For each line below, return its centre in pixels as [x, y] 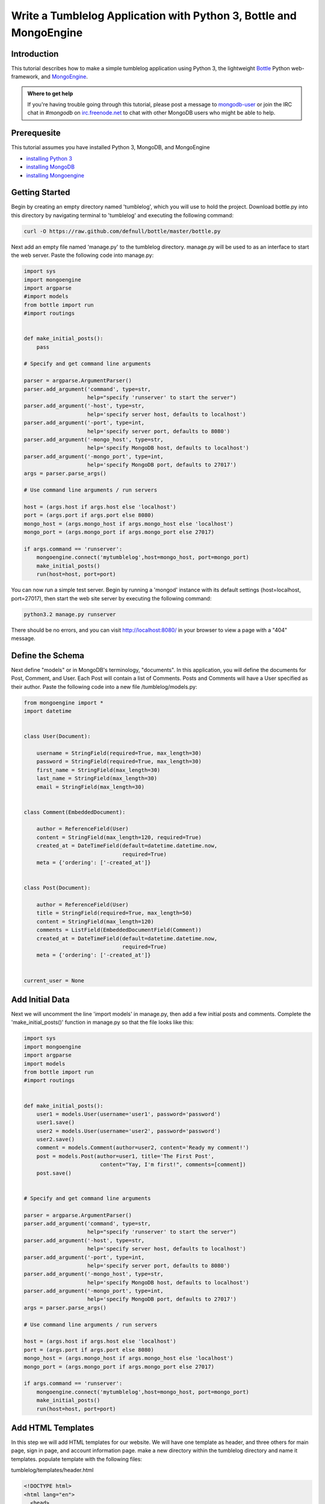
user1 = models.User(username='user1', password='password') [128, 1114]
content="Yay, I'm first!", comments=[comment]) [173, 1165]
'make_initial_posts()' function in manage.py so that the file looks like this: [102, 1022]
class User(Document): [57, 736]
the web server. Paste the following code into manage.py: [82, 255]
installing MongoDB [51, 167]
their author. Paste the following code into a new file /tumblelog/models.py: [104, 686]
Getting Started [41, 193]
